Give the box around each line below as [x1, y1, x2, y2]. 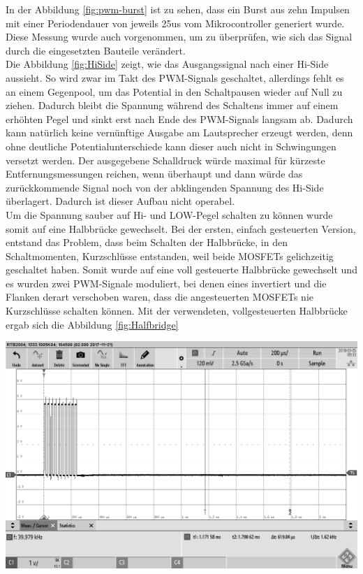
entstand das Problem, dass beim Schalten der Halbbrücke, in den [6, 235, 288, 250]
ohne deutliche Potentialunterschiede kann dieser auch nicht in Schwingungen [6, 138, 336, 153]
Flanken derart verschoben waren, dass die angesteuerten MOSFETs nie [6, 289, 313, 304]
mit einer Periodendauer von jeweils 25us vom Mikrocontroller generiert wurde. [6, 15, 345, 30]
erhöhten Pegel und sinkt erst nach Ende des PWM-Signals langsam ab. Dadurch [6, 111, 353, 126]
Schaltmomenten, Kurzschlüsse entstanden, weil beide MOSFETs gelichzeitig [6, 248, 334, 263]
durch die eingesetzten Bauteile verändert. [6, 43, 186, 57]
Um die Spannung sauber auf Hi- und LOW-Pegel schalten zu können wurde [6, 207, 333, 222]
